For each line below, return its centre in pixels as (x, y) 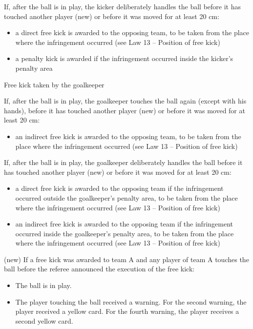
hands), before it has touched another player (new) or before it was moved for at (125, 110)
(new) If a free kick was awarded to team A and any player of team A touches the (126, 259)
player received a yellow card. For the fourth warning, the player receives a (127, 311)
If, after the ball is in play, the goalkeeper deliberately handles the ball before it (123, 162)
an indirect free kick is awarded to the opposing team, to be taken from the (128, 136)
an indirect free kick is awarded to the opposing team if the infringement (124, 224)
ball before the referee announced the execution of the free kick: (99, 269)
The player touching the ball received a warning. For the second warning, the (131, 301)
